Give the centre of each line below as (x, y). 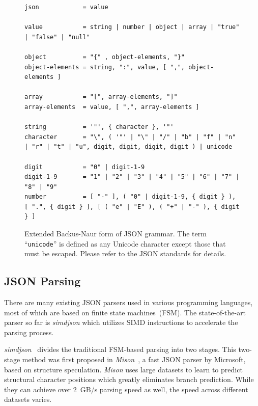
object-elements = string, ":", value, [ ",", (105, 67)
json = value (66, 7)
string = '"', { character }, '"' (99, 127)
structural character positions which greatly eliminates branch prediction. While (129, 379)
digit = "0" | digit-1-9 (85, 167)
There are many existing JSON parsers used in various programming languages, (128, 302)
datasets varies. (28, 399)
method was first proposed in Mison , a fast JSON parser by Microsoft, (134, 359)
